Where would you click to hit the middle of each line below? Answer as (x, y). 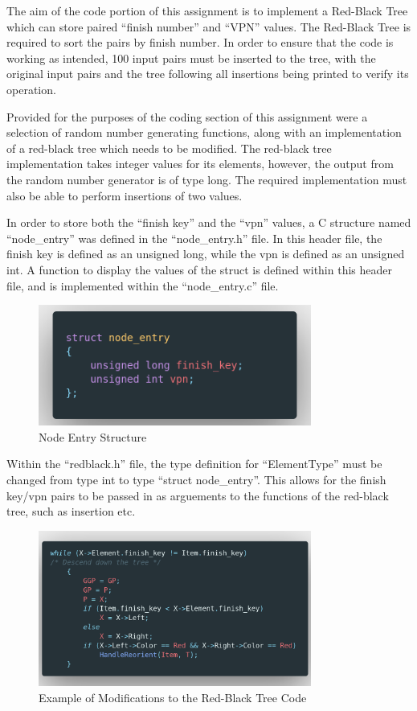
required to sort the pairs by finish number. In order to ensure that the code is (200, 42)
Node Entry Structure (93, 436)
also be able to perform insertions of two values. (125, 195)
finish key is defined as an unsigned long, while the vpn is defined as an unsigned (206, 254)
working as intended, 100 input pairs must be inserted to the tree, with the (191, 58)
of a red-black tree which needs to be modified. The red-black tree (169, 148)
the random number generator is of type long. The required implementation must (207, 179)
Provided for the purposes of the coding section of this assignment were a (187, 116)
